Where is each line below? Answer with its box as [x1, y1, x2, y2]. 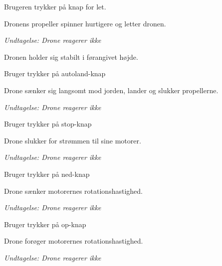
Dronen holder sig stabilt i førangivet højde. [4, 51, 138, 62]
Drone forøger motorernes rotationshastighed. [4, 236, 143, 246]
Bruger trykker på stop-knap [4, 119, 92, 129]
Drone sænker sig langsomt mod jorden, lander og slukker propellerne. [4, 85, 219, 95]
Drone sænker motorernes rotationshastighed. [4, 185, 143, 196]
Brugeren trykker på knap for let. [4, 1, 106, 11]
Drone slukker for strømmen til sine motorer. [4, 135, 141, 145]
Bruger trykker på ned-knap [4, 168, 90, 179]
